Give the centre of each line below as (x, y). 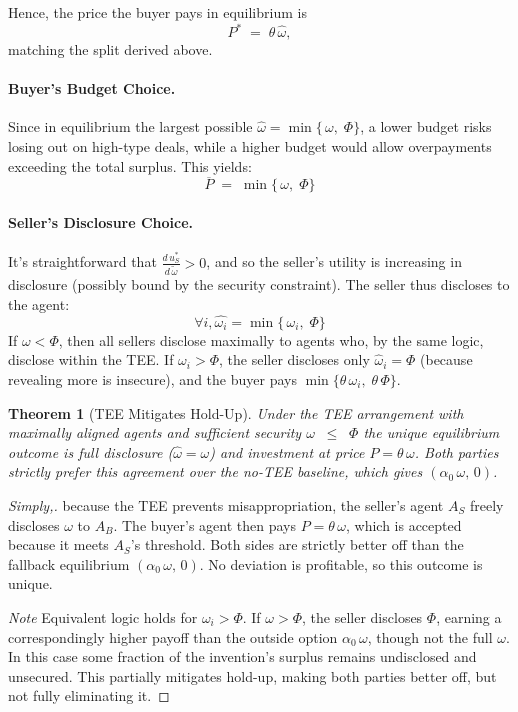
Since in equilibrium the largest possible (130, 126)
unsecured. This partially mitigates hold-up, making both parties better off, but (252, 675)
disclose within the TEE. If (91, 359)
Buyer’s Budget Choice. (92, 88)
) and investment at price (287, 451)
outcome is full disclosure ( (91, 451)
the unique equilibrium (431, 432)
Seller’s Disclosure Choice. (101, 222)
